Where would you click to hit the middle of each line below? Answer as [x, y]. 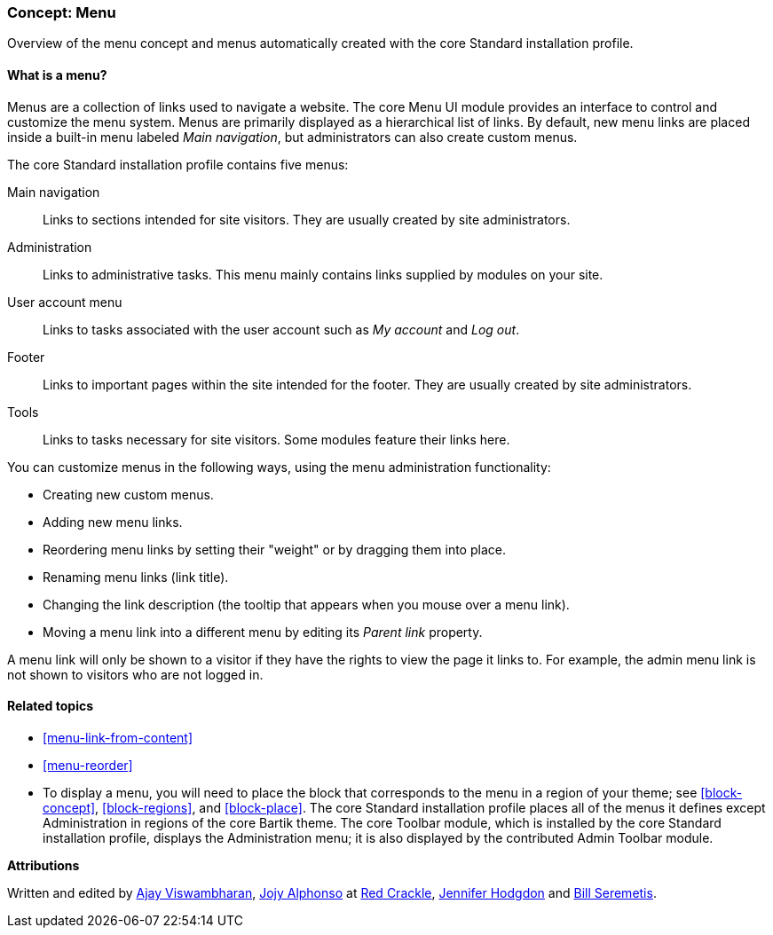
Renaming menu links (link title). [136, 577]
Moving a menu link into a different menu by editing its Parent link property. [263, 632]
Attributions [43, 865]
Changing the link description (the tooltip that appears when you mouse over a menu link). [306, 604]
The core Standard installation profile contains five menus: [178, 164]
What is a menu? [57, 75]
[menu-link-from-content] [118, 737]
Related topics [51, 706]
